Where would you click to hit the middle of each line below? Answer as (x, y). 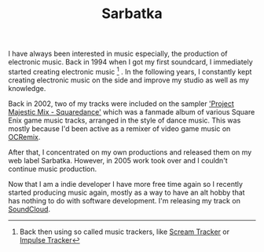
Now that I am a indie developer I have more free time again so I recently (126, 184)
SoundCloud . (29, 209)
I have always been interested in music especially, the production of (118, 54)
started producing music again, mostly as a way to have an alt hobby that (126, 192)
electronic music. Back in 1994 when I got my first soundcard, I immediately (130, 62)
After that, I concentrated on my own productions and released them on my (130, 152)
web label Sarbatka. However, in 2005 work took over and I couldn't (118, 160)
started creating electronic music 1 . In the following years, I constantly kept (130, 71)
